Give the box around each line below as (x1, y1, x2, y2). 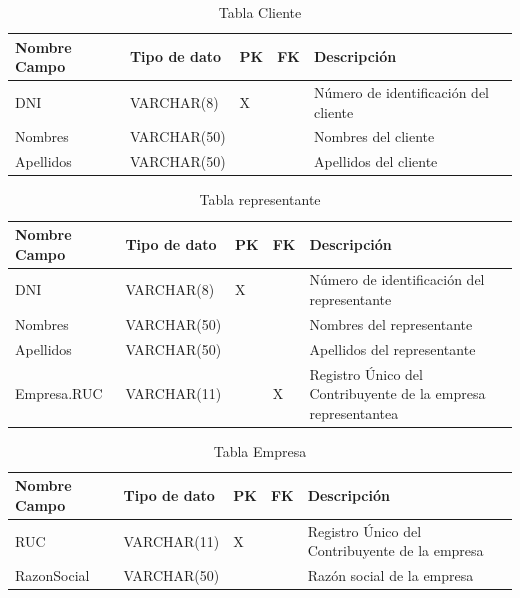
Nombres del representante (309, 313, 473, 334)
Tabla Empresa (213, 440, 307, 461)
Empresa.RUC (15, 383, 103, 404)
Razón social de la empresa (307, 565, 474, 586)
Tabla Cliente (218, 2, 302, 22)
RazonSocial (15, 565, 90, 586)
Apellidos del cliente (313, 151, 438, 172)
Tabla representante (199, 189, 321, 210)
